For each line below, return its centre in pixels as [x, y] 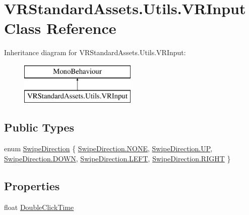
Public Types [39, 127]
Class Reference [60, 28]
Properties [32, 185]
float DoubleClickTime [39, 207]
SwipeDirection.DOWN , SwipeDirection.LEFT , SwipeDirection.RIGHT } [117, 158]
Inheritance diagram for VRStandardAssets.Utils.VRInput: [95, 52]
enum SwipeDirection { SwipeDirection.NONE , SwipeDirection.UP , [108, 148]
